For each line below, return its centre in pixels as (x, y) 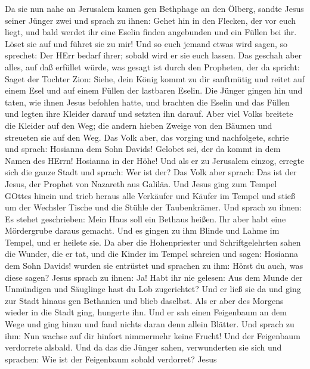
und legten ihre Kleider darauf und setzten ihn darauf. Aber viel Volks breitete (149, 114)
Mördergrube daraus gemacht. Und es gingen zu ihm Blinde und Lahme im (142, 230)
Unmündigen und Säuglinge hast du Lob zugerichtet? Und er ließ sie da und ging (153, 289)
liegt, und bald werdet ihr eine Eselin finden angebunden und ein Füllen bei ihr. (151, 32)
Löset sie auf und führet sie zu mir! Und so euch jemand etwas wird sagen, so (146, 43)
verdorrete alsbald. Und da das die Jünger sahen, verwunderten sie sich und (143, 347)
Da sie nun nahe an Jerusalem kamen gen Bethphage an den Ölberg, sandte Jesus (154, 8)
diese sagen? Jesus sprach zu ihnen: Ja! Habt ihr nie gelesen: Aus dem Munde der (154, 277)
